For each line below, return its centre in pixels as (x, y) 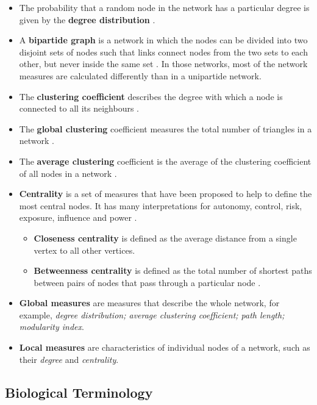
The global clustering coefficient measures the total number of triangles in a (166, 128)
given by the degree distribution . (87, 19)
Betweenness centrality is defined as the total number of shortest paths (173, 271)
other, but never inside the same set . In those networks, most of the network (163, 64)
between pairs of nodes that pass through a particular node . (147, 282)
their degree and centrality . (69, 359)
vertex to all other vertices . (84, 250)
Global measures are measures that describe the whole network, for (149, 303)
